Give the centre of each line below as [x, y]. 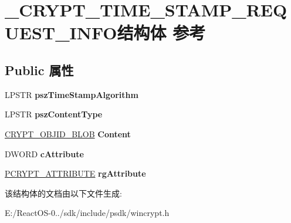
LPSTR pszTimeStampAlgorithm [72, 94]
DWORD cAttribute [44, 153]
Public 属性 [39, 70]
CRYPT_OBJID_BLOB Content [68, 134]
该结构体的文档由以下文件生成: [63, 193]
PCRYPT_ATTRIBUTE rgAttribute [75, 173]
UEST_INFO [61, 33]
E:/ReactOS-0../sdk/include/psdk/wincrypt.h [87, 213]
